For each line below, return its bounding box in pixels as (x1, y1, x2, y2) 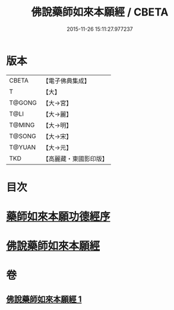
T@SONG (9, 132, 37, 140)
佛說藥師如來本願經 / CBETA (31, 5, 169, 19)
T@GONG (9, 99, 37, 107)
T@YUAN (9, 143, 36, 151)
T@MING (9, 121, 35, 129)
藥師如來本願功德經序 (6, 210, 111, 223)
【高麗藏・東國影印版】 (42, 154, 108, 163)
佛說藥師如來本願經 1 (6, 294, 82, 304)
